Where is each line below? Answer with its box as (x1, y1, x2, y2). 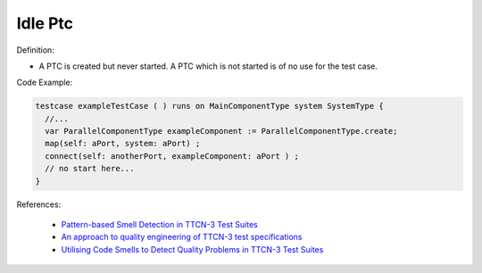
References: (16, 199, 62, 210)
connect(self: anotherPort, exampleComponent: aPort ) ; (45, 151, 299, 161)
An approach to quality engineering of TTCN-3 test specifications (61, 232, 303, 243)
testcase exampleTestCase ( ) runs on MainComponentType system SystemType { (35, 101, 384, 112)
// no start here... (45, 163, 135, 174)
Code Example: (16, 77, 73, 88)
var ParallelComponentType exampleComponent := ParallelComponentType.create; (45, 126, 398, 136)
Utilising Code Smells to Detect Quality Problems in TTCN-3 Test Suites (61, 244, 324, 254)
